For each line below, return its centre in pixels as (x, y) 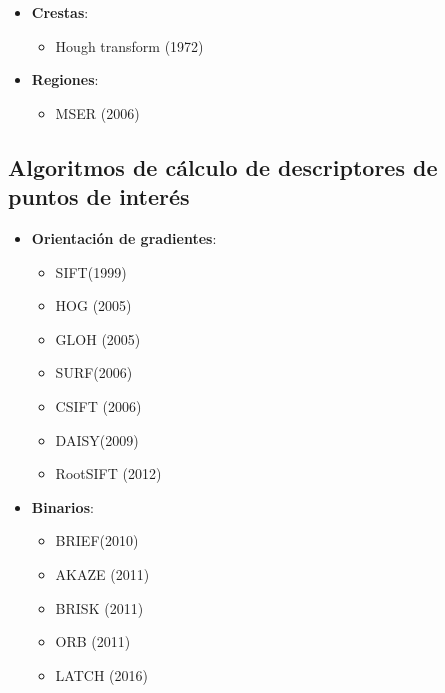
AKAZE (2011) (102, 573)
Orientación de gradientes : (124, 237)
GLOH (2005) (98, 338)
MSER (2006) (97, 112)
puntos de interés (99, 196)
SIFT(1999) (91, 271)
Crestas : (60, 12)
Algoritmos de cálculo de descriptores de (223, 166)
